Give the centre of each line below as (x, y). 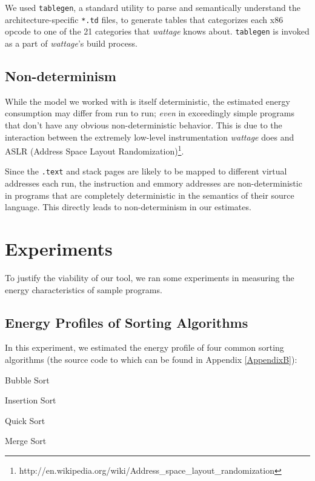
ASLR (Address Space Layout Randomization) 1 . (94, 150)
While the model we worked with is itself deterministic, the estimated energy (148, 101)
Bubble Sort (27, 380)
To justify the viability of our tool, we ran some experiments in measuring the (150, 277)
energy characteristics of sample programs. (84, 289)
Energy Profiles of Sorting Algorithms (127, 322)
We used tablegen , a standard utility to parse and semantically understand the (153, 7)
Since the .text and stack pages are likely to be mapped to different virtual (146, 171)
